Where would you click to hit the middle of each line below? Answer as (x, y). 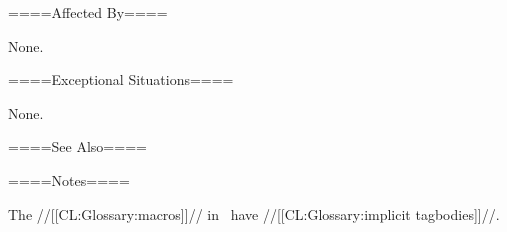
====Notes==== (69, 179)
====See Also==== (77, 146)
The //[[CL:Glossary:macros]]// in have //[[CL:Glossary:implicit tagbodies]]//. (254, 213)
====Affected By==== (88, 12)
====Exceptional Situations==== (121, 79)
